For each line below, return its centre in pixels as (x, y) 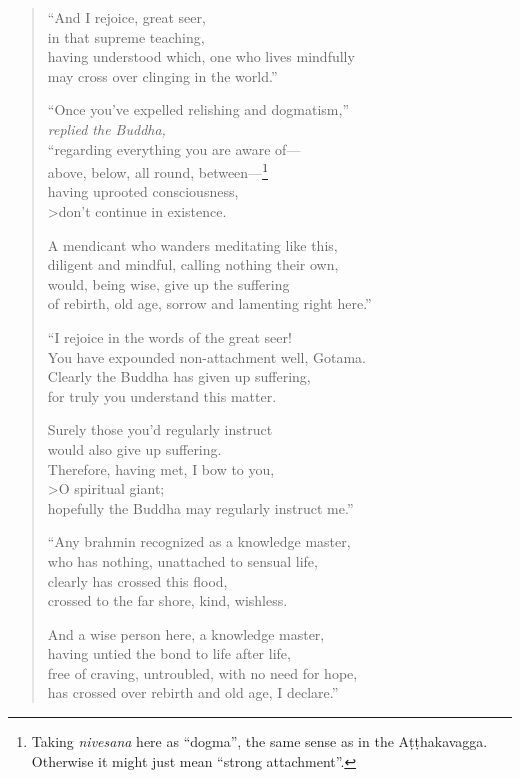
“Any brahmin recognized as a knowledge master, (199, 541)
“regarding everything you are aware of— (174, 148)
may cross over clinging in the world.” (162, 75)
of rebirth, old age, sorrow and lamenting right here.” (209, 303)
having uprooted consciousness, (143, 191)
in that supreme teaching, (126, 36)
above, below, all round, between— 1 (157, 170)
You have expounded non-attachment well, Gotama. (207, 356)
